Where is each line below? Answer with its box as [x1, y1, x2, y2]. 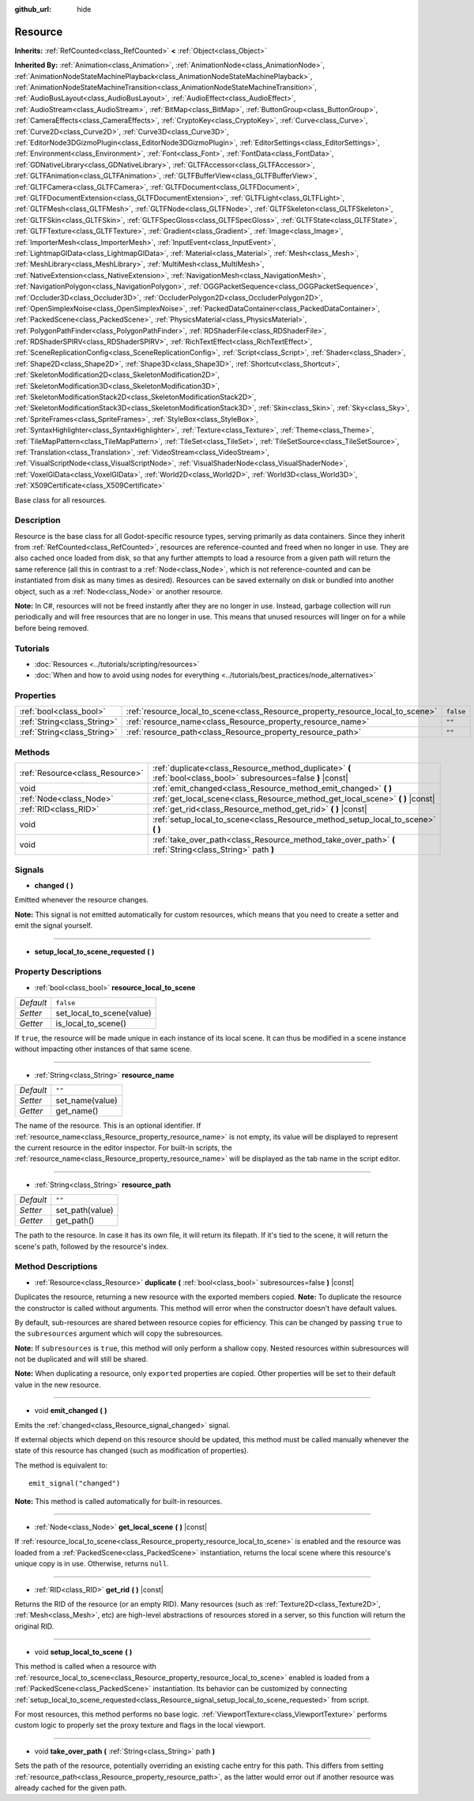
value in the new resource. [14, 1380, 102, 1389]
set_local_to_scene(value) [55, 1008, 152, 1019]
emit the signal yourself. [14, 921, 93, 930]
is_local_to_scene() [55, 1018, 126, 1029]
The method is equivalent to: [14, 1460, 108, 1470]
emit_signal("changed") [28, 1479, 121, 1488]
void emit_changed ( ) [34, 1406, 107, 1415]
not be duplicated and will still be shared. [14, 1355, 149, 1364]
